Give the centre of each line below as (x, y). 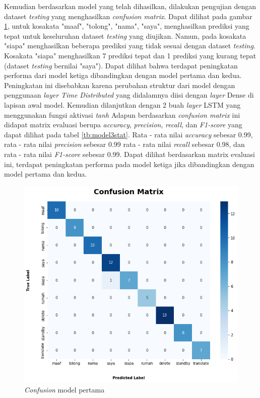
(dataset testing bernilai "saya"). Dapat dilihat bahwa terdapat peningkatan (121, 65)
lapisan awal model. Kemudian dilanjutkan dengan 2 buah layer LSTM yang (122, 104)
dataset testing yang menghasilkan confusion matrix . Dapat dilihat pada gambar (128, 16)
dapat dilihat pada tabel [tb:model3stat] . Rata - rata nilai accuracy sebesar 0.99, (128, 134)
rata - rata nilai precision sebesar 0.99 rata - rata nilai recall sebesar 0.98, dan (124, 144)
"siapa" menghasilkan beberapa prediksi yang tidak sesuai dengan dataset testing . (130, 46)
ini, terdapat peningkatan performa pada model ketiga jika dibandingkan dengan (129, 164)
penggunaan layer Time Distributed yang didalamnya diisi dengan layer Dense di (129, 95)
